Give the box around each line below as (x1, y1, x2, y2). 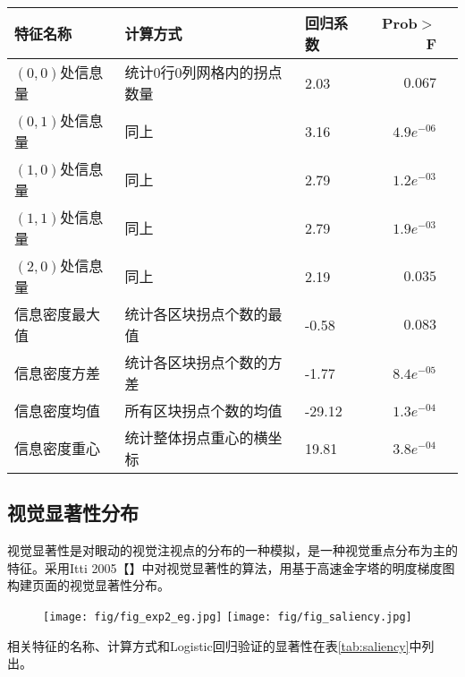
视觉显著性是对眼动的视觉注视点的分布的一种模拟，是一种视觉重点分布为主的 (7, 541, 458, 560)
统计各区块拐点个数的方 (124, 352, 283, 373)
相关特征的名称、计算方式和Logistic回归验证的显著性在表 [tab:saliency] (7, 636, 410, 655)
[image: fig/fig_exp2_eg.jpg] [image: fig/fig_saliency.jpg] (43, 610, 412, 623)
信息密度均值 (14, 400, 101, 421)
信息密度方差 (14, 363, 101, 383)
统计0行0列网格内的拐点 (124, 62, 283, 82)
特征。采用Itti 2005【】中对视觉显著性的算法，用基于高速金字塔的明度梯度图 (7, 558, 455, 577)
